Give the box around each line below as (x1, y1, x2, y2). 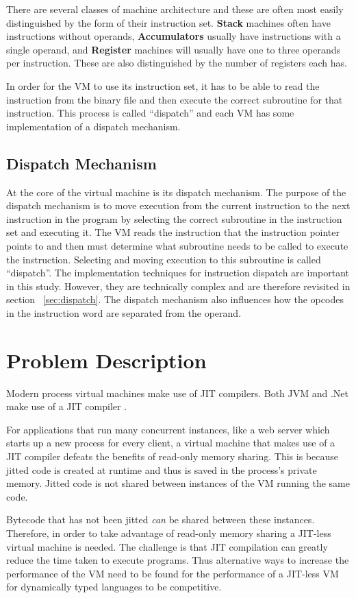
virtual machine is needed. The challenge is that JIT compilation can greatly (6, 539, 328, 553)
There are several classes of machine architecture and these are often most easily (6, 2, 344, 16)
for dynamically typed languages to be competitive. (6, 579, 222, 594)
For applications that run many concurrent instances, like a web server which (6, 422, 330, 436)
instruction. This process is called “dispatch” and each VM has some (6, 106, 294, 120)
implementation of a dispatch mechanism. (6, 119, 181, 133)
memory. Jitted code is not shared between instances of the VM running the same (6, 476, 350, 490)
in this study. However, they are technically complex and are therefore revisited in (6, 278, 351, 293)
